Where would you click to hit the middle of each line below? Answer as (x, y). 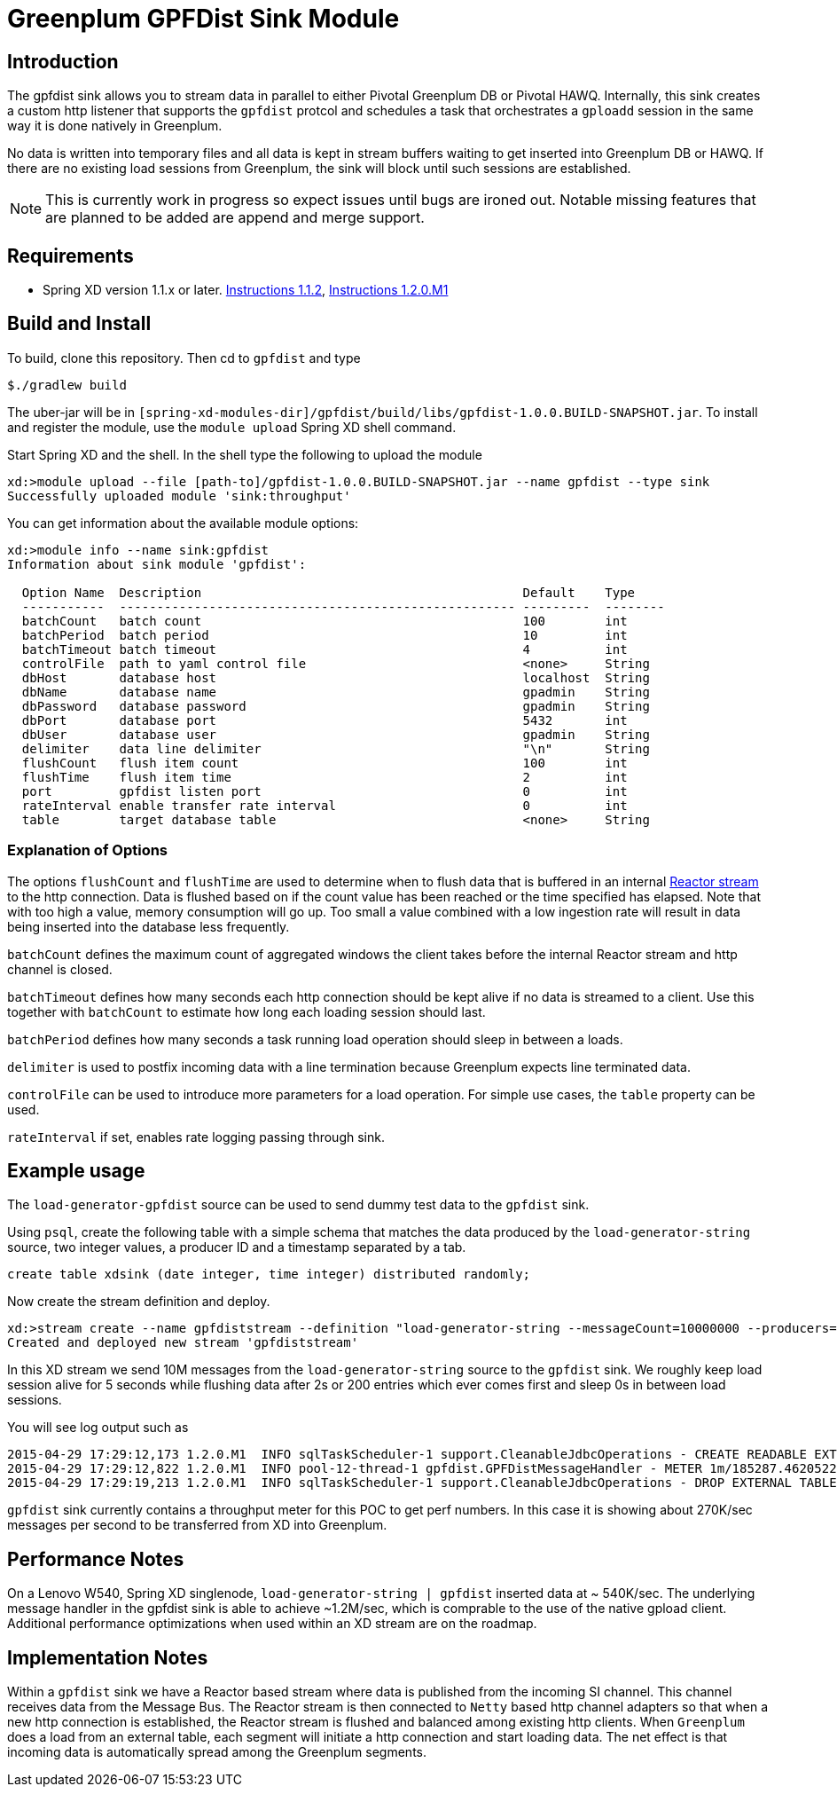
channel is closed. (60, 969)
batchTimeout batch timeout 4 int (325, 649)
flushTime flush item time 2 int (325, 777)
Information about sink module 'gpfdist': (157, 564)
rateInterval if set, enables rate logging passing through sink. (196, 1137)
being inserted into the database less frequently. (149, 926)
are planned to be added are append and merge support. (235, 218)
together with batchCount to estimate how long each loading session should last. (246, 1011)
